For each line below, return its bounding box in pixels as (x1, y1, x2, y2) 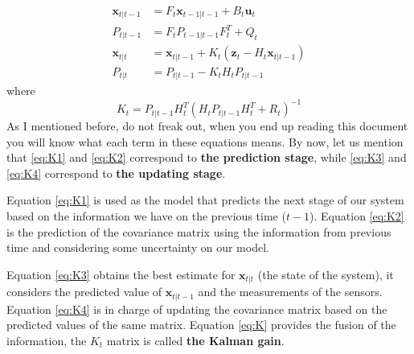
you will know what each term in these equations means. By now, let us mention (6, 133, 404, 150)
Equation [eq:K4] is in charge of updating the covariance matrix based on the (6, 300, 387, 317)
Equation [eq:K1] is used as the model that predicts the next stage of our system (6, 191, 404, 208)
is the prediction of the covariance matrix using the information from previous (6, 223, 391, 240)
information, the (6, 331, 87, 348)
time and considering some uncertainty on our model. (6, 239, 269, 256)
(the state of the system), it (257, 265, 394, 282)
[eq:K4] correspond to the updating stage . (6, 164, 226, 181)
